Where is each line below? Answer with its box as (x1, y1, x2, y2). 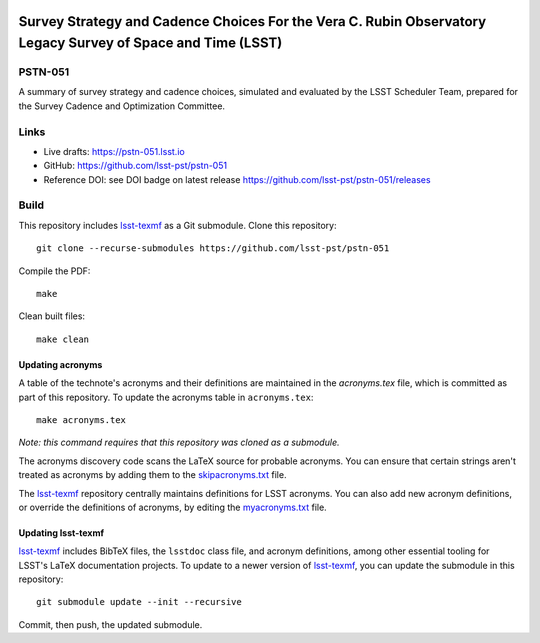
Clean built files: (18, 310, 85, 322)
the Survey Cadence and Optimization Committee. (18, 100, 225, 112)
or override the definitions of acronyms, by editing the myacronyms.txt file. (18, 501, 327, 513)
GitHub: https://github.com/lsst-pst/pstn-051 (43, 160, 228, 172)
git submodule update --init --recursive (36, 596, 242, 608)
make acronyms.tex (36, 414, 127, 425)
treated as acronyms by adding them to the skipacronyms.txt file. (18, 469, 287, 481)
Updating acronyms (18, 358, 103, 370)
